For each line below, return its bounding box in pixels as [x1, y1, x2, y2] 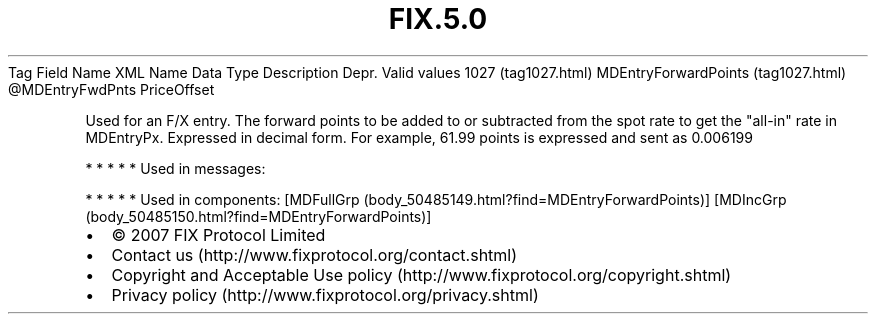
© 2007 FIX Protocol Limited [111, 224, 326, 245]
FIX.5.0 [388, 2, 488, 36]
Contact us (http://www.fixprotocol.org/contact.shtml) [111, 244, 518, 265]
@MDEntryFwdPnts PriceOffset [8, 80, 215, 98]
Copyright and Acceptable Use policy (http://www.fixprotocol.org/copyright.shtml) [111, 264, 732, 285]
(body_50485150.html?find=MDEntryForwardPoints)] [85, 207, 432, 225]
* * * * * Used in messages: [85, 159, 266, 177]
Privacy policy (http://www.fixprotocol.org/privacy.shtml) [111, 284, 539, 305]
